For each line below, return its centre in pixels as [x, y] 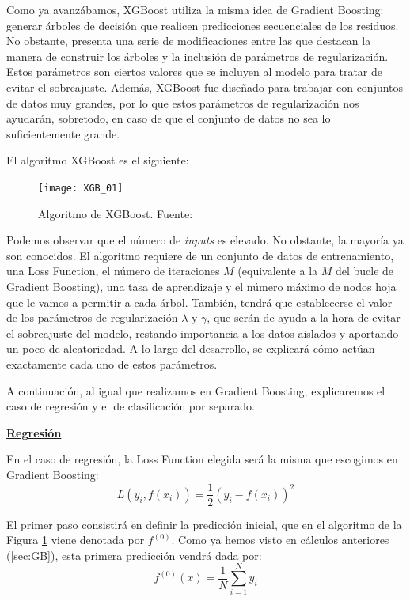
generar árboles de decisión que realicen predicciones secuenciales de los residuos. [203, 25]
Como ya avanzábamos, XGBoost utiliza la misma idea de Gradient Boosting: [195, 9]
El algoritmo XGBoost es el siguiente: [98, 160]
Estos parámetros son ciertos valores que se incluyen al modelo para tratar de [195, 72]
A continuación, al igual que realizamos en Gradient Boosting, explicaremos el [196, 390]
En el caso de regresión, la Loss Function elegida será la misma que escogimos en [202, 459]
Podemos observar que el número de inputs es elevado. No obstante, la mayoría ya [205, 240]
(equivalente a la [278, 271]
